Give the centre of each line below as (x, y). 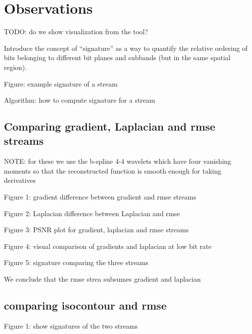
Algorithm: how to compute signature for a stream (80, 100)
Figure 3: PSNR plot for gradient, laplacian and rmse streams (96, 230)
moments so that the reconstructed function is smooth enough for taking (113, 170)
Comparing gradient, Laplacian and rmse (110, 126)
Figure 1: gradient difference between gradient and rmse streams (100, 197)
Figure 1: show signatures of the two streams (71, 325)
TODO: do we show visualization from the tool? (76, 32)
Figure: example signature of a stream (61, 83)
